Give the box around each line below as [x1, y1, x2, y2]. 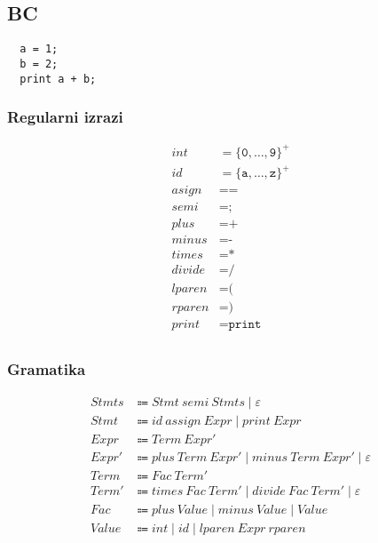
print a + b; [20, 72, 97, 85]
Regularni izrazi [7, 106, 123, 128]
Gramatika [7, 357, 86, 379]
